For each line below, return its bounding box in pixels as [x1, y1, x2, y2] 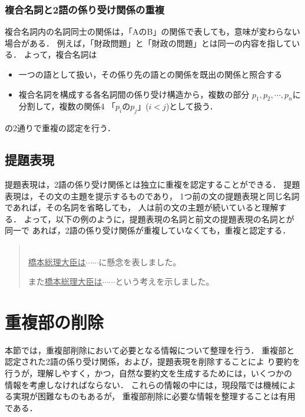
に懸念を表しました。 [98, 255, 181, 268]
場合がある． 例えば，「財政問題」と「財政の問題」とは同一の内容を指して [5, 36, 292, 49]
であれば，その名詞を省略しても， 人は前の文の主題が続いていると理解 [5, 201, 279, 213]
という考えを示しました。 [115, 275, 214, 288]
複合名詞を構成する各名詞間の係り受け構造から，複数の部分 [18, 88, 250, 100]
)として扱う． [165, 100, 218, 112]
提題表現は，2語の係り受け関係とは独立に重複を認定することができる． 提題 [5, 178, 300, 190]
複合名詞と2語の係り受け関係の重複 [5, 2, 165, 16]
